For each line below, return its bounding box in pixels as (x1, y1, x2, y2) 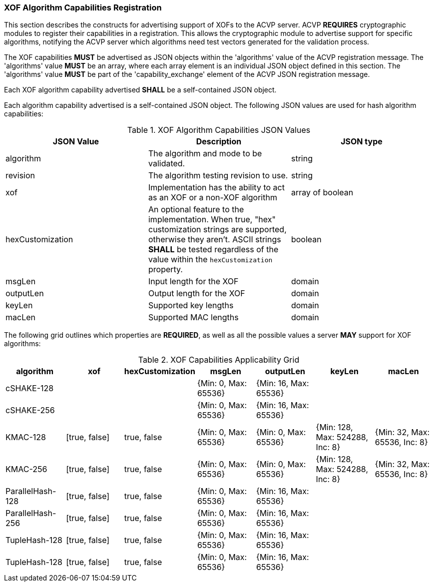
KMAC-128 (5, 432, 46, 443)
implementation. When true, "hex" (148, 214, 276, 225)
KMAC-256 (5, 464, 47, 475)
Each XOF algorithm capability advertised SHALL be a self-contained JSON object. (4, 85, 277, 94)
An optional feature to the (148, 204, 244, 215)
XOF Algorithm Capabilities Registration (4, 2, 162, 12)
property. (148, 264, 183, 275)
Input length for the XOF (148, 276, 239, 287)
